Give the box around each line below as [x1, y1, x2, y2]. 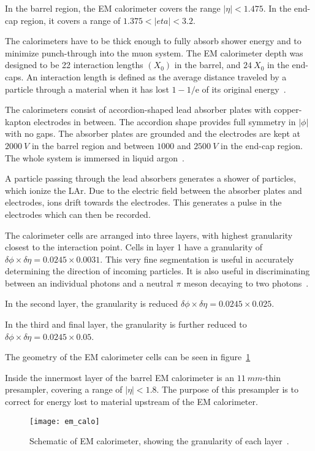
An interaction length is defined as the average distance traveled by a [26, 70, 287, 83]
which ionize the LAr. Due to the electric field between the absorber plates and [5, 183, 302, 196]
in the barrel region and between [31, 139, 154, 152]
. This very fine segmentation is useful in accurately [100, 252, 294, 265]
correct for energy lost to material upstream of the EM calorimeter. [5, 395, 258, 408]
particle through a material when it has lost [5, 82, 169, 95]
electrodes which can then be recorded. [5, 207, 151, 220]
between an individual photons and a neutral [5, 276, 173, 289]
